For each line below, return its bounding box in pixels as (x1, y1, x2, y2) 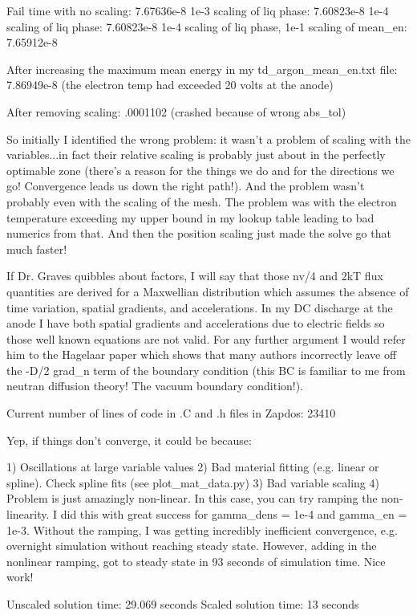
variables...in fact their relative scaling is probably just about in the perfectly (6, 146, 386, 163)
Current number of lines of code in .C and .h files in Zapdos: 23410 (6, 405, 336, 422)
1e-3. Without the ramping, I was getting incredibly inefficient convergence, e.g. (6, 521, 398, 538)
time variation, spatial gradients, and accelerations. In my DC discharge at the (6, 299, 393, 316)
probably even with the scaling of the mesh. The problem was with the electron (6, 193, 397, 210)
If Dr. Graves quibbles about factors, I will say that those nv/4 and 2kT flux (6, 267, 383, 284)
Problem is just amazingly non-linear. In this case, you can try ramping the (6, 490, 378, 507)
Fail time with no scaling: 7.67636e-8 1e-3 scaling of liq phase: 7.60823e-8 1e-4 (6, 2, 389, 18)
